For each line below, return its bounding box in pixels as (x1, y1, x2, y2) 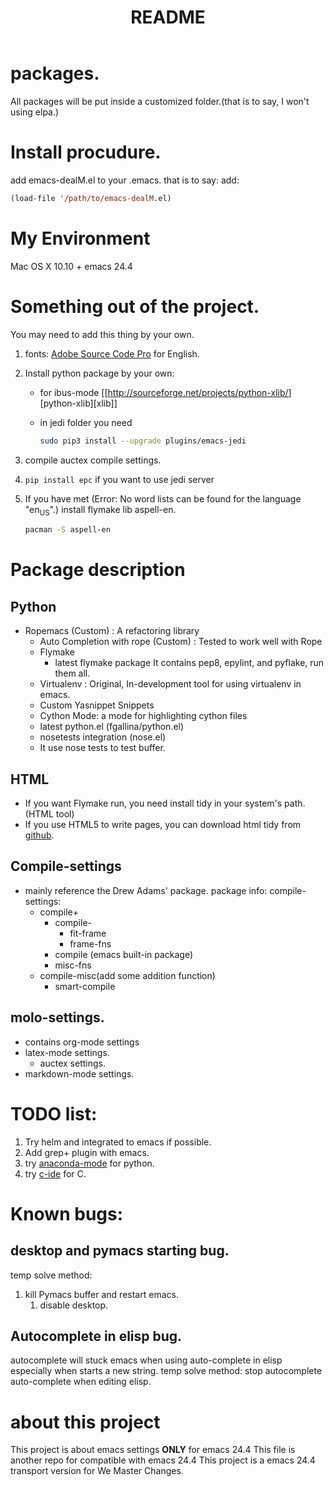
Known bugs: (10, 1202, 124, 1225)
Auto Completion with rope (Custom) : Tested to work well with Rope (39, 636, 323, 648)
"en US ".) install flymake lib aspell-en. (24, 503, 177, 518)
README (130, 6, 206, 29)
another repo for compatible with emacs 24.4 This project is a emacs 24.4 (10, 1454, 316, 1466)
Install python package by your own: (24, 367, 175, 379)
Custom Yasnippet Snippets (39, 699, 155, 711)
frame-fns (69, 937, 112, 950)
